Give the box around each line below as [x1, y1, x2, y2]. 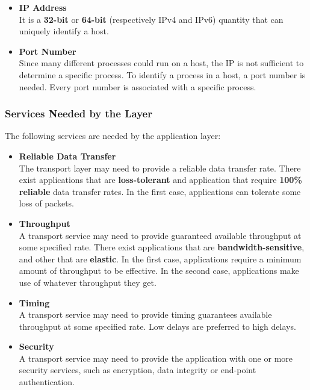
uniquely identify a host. [19, 25, 109, 37]
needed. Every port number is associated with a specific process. [19, 80, 256, 93]
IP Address [19, 1, 67, 13]
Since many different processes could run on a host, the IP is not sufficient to [19, 57, 304, 69]
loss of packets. [19, 197, 75, 209]
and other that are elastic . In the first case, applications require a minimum [19, 252, 302, 265]
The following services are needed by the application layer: [5, 129, 221, 142]
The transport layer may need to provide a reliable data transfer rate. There [19, 161, 301, 174]
